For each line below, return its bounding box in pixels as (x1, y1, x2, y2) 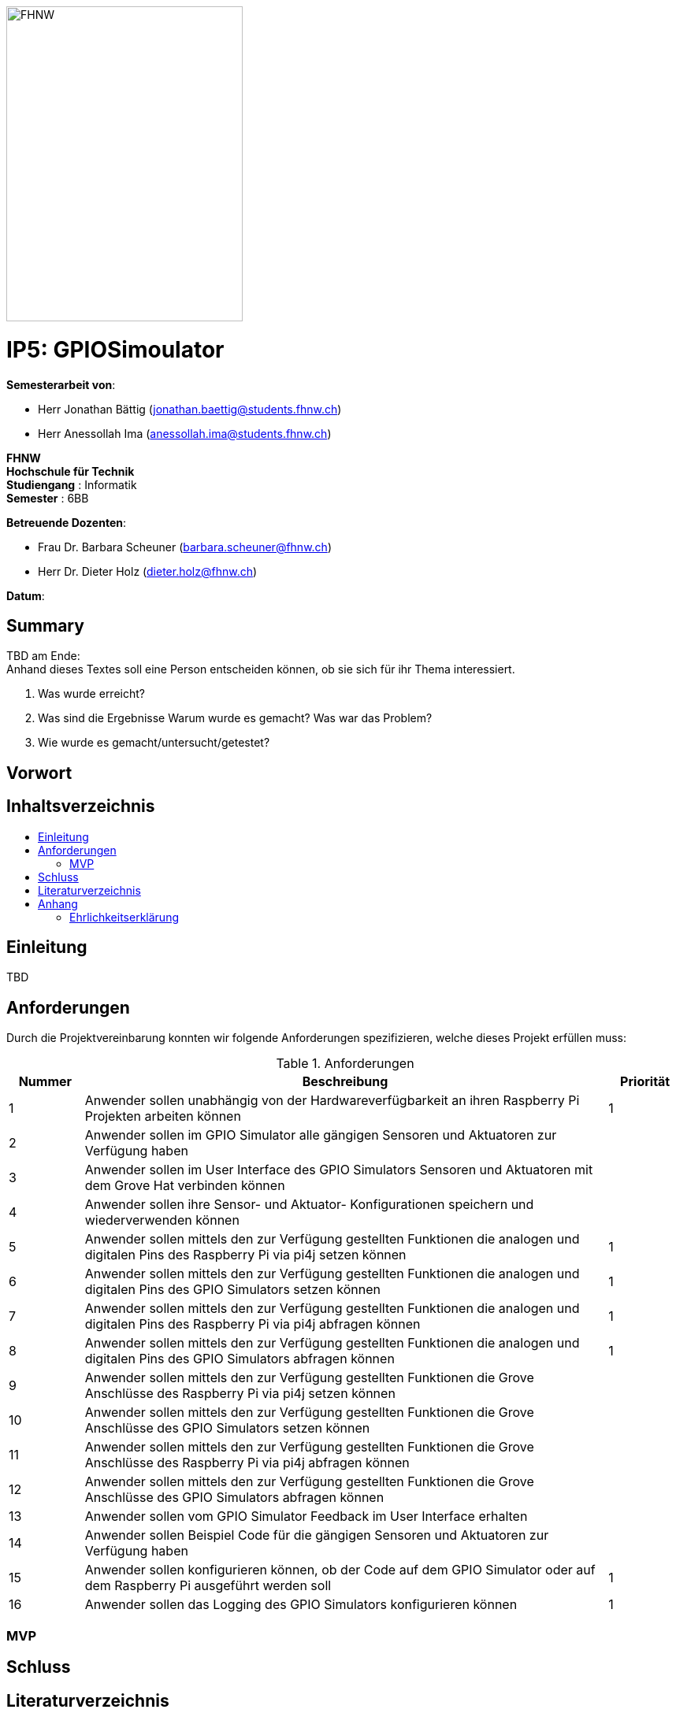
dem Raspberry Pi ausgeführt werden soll (84, 1578, 332, 1594)
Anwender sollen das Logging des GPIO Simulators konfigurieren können (84, 1596, 518, 1613)
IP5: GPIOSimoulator (6, 336, 225, 363)
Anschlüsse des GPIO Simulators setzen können (84, 1420, 370, 1437)
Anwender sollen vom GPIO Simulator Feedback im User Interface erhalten (84, 1508, 528, 1525)
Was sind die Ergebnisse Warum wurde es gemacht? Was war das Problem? (38, 711, 433, 725)
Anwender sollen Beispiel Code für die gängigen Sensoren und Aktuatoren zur (84, 1527, 549, 1544)
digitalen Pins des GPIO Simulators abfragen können (84, 1351, 395, 1367)
